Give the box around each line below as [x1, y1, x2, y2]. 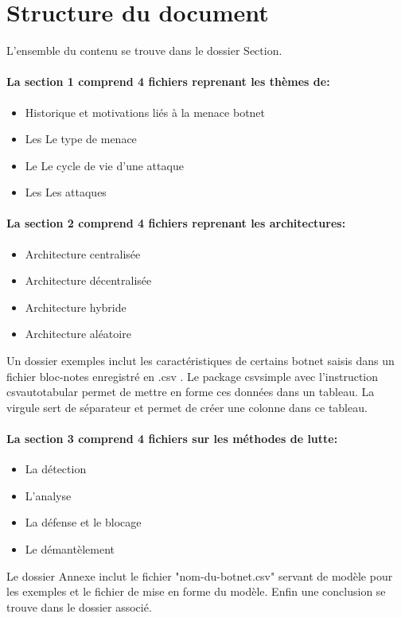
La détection [25, 461, 87, 477]
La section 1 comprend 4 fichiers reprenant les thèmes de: [6, 73, 330, 90]
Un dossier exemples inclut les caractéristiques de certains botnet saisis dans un [6, 352, 395, 369]
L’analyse [25, 487, 72, 503]
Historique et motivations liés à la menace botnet [25, 103, 266, 120]
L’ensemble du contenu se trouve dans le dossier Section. [6, 42, 282, 59]
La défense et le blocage [25, 514, 142, 531]
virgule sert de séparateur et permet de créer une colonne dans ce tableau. [6, 398, 368, 415]
